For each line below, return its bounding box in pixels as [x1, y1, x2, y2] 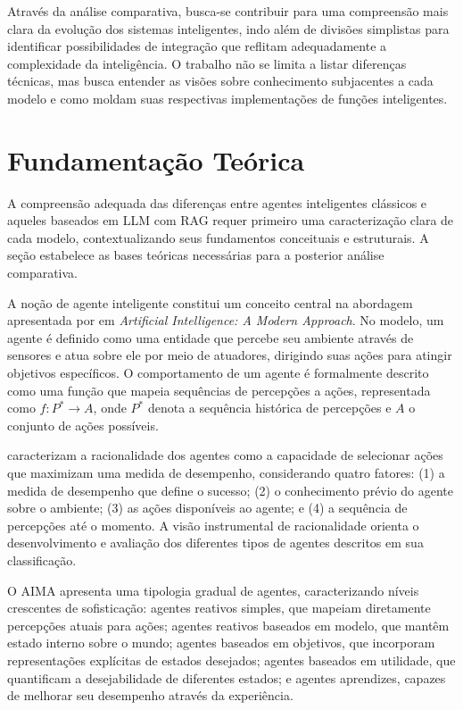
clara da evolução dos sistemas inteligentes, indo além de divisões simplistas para [7, 19, 450, 38]
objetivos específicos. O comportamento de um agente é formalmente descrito [7, 363, 429, 382]
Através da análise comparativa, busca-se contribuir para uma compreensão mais [7, 2, 449, 20]
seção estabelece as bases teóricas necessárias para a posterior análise [7, 246, 384, 264]
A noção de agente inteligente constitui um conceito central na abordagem [7, 293, 413, 312]
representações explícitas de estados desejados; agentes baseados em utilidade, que [7, 650, 456, 669]
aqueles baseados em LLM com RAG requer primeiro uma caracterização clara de [7, 211, 454, 230]
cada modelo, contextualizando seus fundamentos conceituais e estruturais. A [7, 228, 429, 246]
